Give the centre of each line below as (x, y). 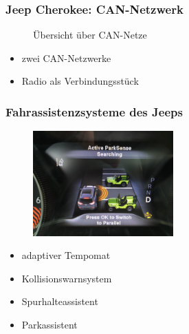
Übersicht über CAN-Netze (90, 35)
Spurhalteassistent (60, 301)
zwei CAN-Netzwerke (66, 58)
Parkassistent (49, 325)
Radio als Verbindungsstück (80, 81)
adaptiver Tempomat (66, 255)
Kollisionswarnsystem (67, 278)
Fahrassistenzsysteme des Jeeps (94, 111)
